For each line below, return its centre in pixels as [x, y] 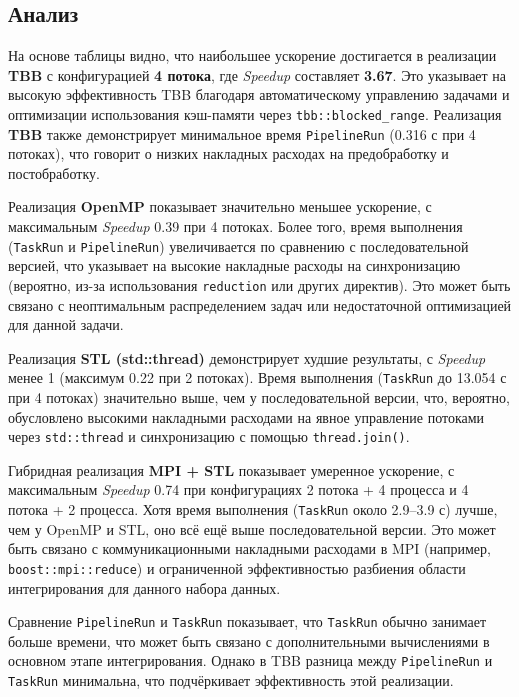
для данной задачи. [66, 324]
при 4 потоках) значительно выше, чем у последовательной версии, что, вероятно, [259, 397]
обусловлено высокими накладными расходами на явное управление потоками [246, 416]
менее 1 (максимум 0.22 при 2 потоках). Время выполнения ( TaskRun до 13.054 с [257, 377]
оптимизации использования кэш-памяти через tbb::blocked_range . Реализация [255, 113]
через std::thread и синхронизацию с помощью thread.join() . [209, 436]
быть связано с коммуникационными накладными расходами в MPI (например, [249, 548]
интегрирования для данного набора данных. [144, 587]
